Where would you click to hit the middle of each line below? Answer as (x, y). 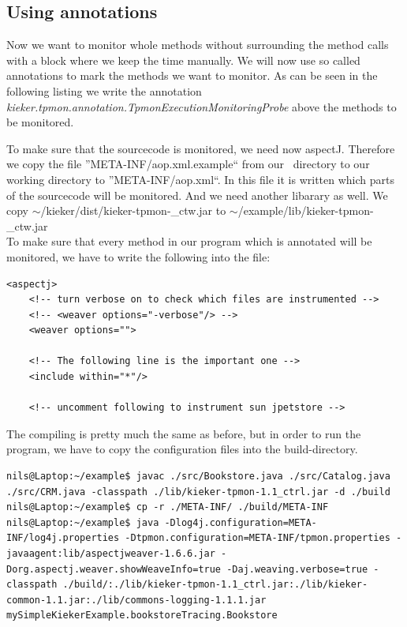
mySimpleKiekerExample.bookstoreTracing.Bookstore (142, 616)
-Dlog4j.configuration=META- (241, 522)
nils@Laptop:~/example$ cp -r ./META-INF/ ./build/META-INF (168, 507)
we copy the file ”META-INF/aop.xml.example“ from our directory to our (188, 164)
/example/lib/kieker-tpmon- (306, 210)
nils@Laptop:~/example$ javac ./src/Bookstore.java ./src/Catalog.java (198, 477)
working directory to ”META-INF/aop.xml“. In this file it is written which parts (201, 179)
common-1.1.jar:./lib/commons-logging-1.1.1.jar (136, 600)
